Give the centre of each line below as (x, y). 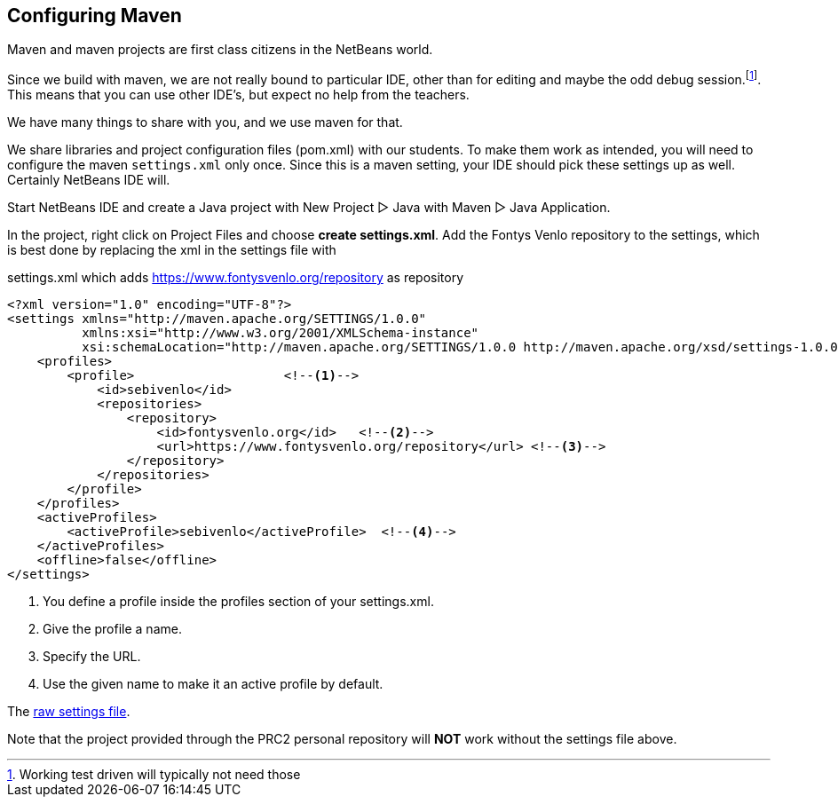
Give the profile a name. (112, 629)
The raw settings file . (69, 712)
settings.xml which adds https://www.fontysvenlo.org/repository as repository (236, 278)
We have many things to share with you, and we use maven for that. (205, 122)
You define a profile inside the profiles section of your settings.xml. (238, 602)
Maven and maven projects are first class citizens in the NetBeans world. (220, 50)
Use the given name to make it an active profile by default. (213, 684)
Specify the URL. (92, 657)
